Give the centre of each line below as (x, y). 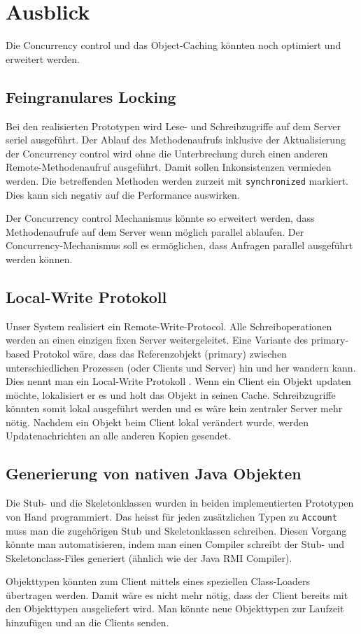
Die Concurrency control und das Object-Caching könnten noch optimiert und (174, 45)
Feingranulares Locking (91, 96)
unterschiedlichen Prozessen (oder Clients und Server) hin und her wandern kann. (181, 367)
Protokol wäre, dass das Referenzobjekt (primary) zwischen (160, 353)
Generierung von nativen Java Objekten (154, 473)
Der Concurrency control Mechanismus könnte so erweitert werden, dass (160, 218)
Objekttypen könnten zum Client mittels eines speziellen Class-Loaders (158, 581)
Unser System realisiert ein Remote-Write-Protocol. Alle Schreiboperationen (169, 326)
